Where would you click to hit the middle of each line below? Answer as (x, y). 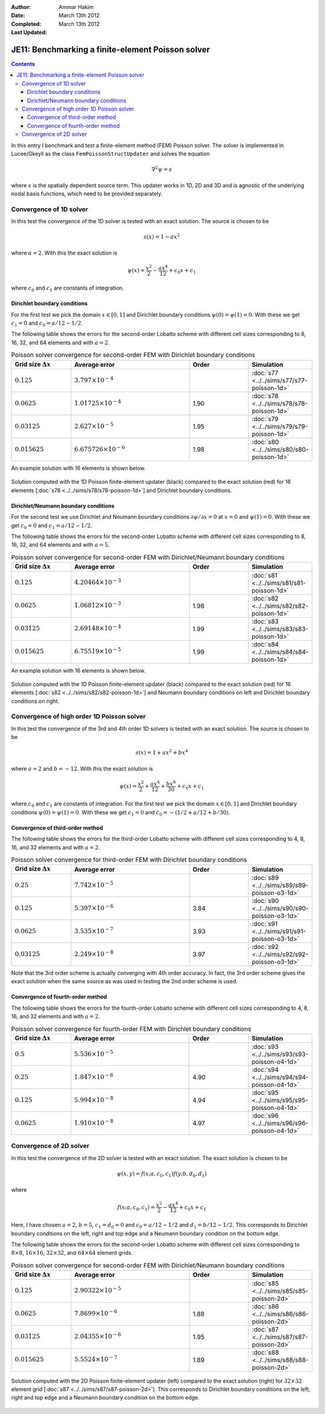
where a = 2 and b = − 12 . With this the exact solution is (82, 769)
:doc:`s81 (265, 575)
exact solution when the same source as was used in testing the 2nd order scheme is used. (124, 981)
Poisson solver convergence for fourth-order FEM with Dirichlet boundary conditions (131, 1029)
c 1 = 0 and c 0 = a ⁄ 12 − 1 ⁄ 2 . (47, 324)
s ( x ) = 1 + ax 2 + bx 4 (162, 752)
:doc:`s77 (265, 373)
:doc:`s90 (265, 901)
